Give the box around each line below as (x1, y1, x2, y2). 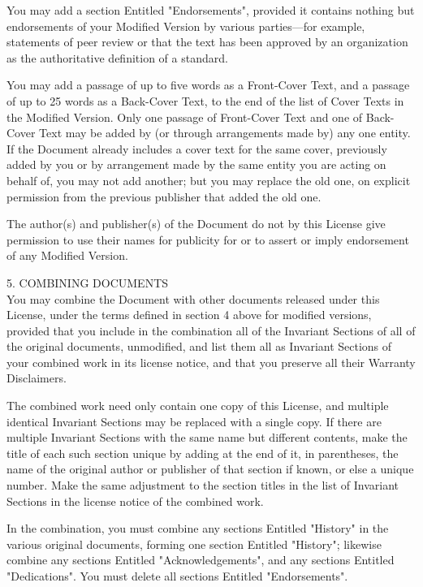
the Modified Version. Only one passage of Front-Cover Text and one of (6, 108, 363, 125)
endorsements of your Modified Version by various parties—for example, (6, 17, 365, 34)
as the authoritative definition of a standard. (6, 49, 228, 66)
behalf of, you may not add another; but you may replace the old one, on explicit (6, 171, 411, 188)
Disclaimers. (6, 369, 67, 386)
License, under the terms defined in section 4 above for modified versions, (6, 306, 372, 323)
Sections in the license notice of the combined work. (6, 492, 264, 509)
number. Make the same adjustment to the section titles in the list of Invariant (6, 477, 399, 494)
